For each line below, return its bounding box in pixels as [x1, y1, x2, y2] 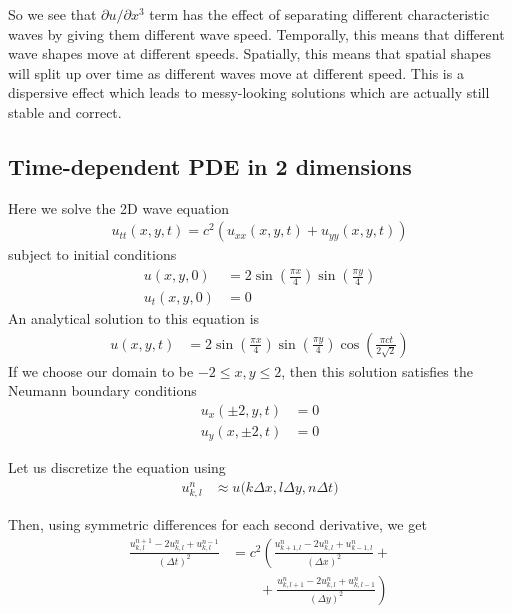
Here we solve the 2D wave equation [8, 197, 230, 218]
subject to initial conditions [8, 244, 177, 265]
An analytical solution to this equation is [8, 308, 260, 329]
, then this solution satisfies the [281, 360, 473, 381]
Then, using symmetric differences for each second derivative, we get [8, 514, 427, 535]
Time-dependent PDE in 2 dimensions [8, 150, 412, 181]
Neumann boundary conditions [8, 380, 197, 401]
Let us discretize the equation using [8, 457, 226, 478]
